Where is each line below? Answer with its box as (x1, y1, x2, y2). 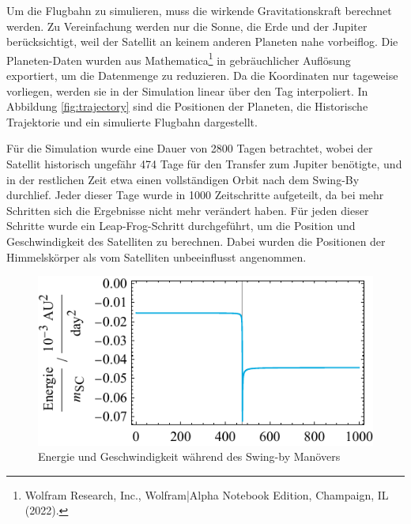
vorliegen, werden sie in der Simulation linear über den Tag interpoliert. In (6, 82, 368, 99)
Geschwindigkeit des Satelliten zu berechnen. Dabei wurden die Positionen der (6, 232, 386, 249)
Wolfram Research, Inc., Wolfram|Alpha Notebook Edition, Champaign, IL (25, 486, 389, 503)
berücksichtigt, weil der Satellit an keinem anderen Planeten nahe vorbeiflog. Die (6, 33, 398, 50)
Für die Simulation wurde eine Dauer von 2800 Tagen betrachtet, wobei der (6, 140, 373, 156)
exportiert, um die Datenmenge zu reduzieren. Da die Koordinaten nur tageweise (6, 67, 398, 84)
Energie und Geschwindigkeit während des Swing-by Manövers (38, 448, 341, 465)
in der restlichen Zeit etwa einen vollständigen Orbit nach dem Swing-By (6, 171, 360, 187)
